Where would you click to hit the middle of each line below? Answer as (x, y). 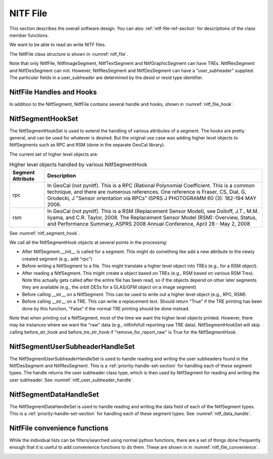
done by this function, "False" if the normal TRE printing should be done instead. (106, 308)
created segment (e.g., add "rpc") (57, 259)
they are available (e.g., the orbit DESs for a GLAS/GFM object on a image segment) (109, 287)
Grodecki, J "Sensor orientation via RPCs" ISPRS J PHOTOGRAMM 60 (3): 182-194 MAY (152, 198)
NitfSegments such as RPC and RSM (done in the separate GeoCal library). (87, 145)
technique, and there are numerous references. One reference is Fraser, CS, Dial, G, (147, 192)
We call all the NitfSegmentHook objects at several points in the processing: (88, 242)
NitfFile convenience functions (59, 428)
